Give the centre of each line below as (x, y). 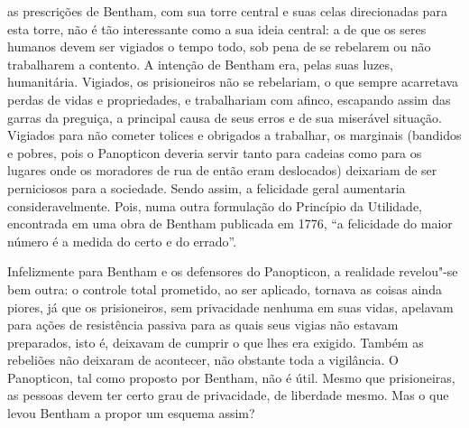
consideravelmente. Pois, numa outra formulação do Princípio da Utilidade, (215, 205)
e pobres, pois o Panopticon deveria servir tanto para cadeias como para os (215, 152)
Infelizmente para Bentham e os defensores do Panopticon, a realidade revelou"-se (233, 271)
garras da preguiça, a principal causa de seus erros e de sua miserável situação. (225, 117)
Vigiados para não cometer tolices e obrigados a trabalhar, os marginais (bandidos (234, 135)
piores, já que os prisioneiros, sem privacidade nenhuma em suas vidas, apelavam (230, 307)
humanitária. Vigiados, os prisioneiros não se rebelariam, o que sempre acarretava (233, 82)
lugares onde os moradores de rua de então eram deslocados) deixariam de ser (222, 170)
